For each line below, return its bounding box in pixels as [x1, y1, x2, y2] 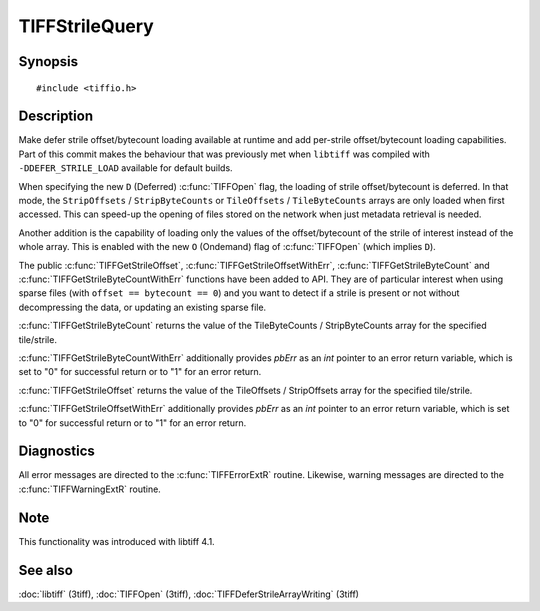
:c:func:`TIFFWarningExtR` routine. [18, 483, 162, 495]
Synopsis [18, 53, 79, 70]
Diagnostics [18, 443, 95, 460]
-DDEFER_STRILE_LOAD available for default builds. [18, 162, 234, 174]
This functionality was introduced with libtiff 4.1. [18, 535, 215, 547]
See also [18, 561, 74, 579]
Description [18, 108, 94, 125]
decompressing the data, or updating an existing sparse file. [18, 301, 267, 313]
